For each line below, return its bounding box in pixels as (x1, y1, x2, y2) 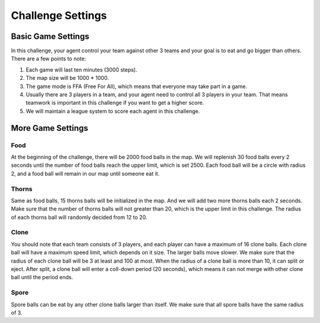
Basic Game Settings (11, 31, 89, 41)
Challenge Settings (11, 9, 107, 22)
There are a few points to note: (11, 55, 86, 62)
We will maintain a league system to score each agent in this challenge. (25, 107, 200, 115)
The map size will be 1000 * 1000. (25, 75, 109, 82)
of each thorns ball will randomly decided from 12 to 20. (11, 214, 148, 221)
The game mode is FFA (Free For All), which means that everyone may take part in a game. (25, 83, 247, 90)
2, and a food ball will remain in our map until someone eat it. (11, 170, 160, 177)
